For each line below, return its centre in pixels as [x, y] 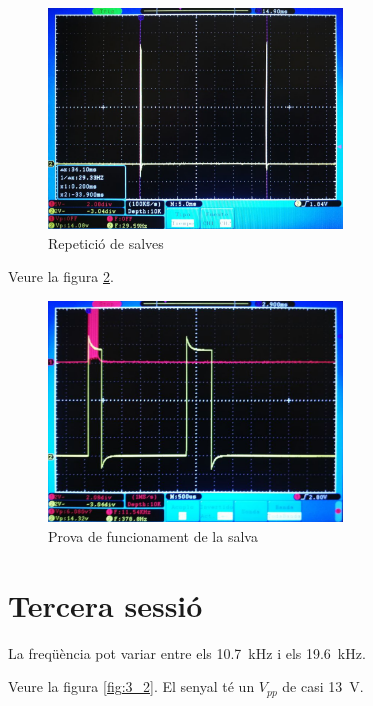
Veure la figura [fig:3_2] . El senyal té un [131, 686]
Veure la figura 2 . [61, 276]
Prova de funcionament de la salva [153, 535]
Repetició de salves [106, 242]
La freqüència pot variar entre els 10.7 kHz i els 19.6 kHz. [187, 652]
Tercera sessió [105, 604]
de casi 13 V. [323, 686]
